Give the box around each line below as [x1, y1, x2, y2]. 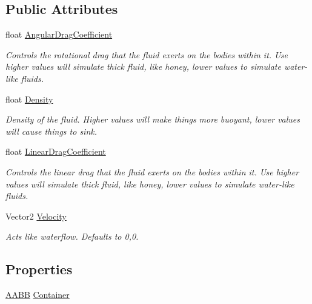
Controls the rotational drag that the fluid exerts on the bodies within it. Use [5, 48, 288, 61]
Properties [5, 260, 73, 279]
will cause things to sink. [5, 124, 98, 137]
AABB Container [5, 288, 70, 301]
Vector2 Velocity [5, 209, 67, 222]
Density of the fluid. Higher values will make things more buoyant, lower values [5, 113, 300, 126]
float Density [5, 92, 53, 105]
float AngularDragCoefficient [5, 28, 113, 41]
